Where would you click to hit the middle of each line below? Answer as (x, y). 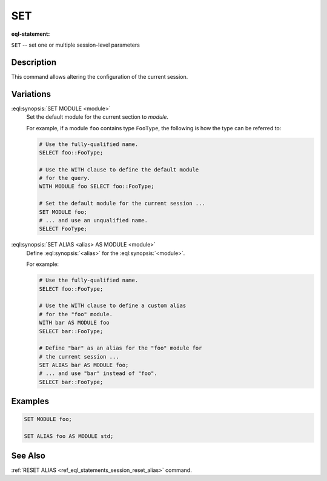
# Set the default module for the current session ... (122, 204)
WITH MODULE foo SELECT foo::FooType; (97, 187)
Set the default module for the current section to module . (97, 117)
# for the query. (65, 178)
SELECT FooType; (63, 229)
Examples (30, 401)
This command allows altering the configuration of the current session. (100, 76)
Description (34, 62)
